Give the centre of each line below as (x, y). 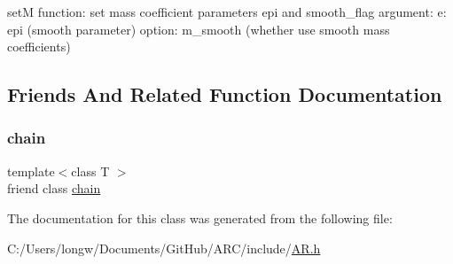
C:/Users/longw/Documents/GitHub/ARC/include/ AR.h (164, 248)
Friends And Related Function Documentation (225, 94)
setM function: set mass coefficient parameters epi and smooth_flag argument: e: (227, 12)
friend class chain (54, 188)
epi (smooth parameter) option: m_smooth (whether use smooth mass (199, 29)
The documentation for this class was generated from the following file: (200, 217)
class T (90, 171)
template (31, 171)
